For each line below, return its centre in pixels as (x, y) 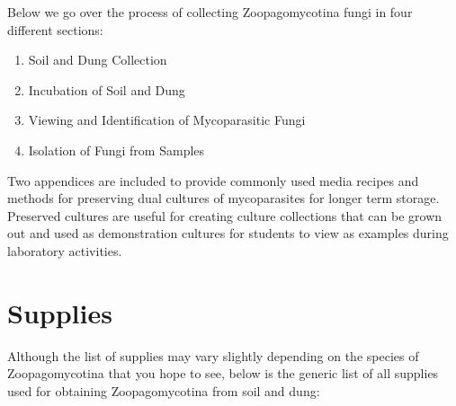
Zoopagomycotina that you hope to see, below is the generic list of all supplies (223, 373)
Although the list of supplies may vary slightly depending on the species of (213, 355)
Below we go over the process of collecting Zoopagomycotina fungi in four (210, 12)
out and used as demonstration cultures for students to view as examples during (228, 233)
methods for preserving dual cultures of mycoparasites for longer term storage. (224, 198)
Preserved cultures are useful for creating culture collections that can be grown (225, 215)
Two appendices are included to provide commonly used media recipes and (213, 180)
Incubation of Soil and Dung (107, 89)
